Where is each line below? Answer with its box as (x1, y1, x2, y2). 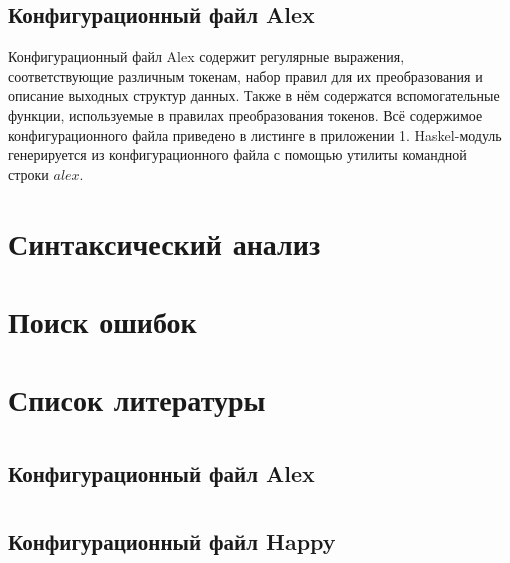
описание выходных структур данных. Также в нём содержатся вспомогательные (8, 85, 500, 106)
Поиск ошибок (8, 300, 197, 341)
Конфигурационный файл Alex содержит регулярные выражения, (8, 46, 405, 67)
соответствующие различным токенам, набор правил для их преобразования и (8, 65, 483, 86)
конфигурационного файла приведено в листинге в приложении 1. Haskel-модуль (8, 124, 502, 145)
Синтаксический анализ (8, 222, 321, 263)
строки (8, 163, 49, 184)
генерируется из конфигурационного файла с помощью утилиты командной (8, 144, 467, 165)
